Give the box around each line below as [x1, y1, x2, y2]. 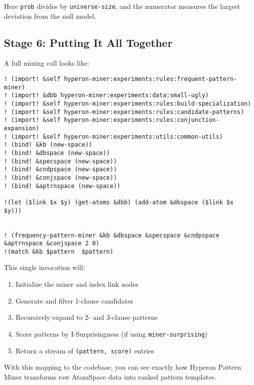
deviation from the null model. [4, 10, 96, 21]
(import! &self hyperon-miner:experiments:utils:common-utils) [11, 133, 223, 140]
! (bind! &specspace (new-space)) [4, 157, 117, 165]
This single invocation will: [4, 262, 85, 272]
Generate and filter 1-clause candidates [15, 295, 134, 306]
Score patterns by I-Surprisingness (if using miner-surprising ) [15, 328, 208, 339]
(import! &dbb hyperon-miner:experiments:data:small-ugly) [11, 92, 209, 99]
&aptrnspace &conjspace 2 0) [4, 240, 100, 247]
